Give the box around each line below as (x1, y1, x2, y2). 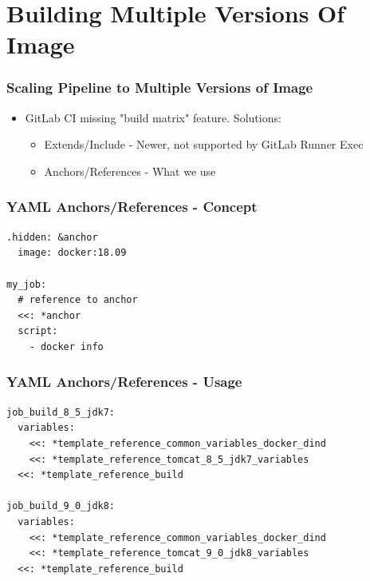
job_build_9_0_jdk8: (6, 500, 116, 512)
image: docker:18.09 (18, 247, 127, 259)
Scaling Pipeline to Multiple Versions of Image (6, 78, 313, 97)
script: (18, 325, 58, 337)
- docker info (29, 340, 104, 352)
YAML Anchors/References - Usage (6, 372, 242, 392)
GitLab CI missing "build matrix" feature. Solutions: (25, 109, 281, 125)
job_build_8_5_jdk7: (6, 406, 116, 418)
